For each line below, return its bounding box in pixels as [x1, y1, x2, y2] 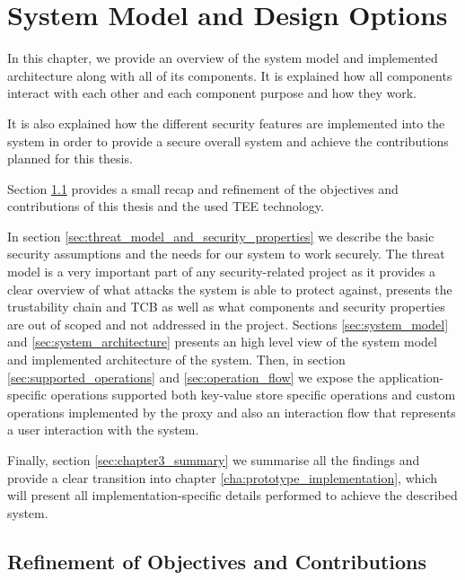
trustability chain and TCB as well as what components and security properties [7, 297, 445, 316]
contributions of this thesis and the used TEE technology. [7, 197, 324, 215]
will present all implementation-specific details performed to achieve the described [7, 486, 458, 505]
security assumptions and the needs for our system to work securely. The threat [7, 244, 445, 263]
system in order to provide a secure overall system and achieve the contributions [7, 131, 449, 150]
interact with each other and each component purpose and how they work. [7, 83, 417, 102]
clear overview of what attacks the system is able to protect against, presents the [7, 279, 452, 298]
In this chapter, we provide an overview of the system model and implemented [7, 48, 438, 67]
